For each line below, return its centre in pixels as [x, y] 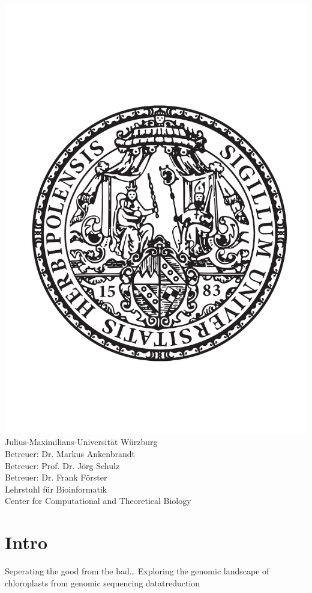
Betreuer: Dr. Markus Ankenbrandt [70, 454]
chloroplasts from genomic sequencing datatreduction [103, 582]
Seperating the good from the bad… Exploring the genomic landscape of [137, 571]
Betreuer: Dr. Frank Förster [56, 477]
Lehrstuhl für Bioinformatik [56, 489]
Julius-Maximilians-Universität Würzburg [81, 442]
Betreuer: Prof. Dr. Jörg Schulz [62, 465]
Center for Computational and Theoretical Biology [98, 501]
